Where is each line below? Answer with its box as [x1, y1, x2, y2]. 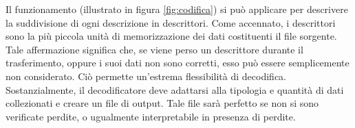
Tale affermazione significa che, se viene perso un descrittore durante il [6, 42, 303, 56]
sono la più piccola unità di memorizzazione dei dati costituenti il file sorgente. [6, 29, 337, 43]
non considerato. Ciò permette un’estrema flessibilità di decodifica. [6, 68, 286, 83]
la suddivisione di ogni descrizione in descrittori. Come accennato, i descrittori [6, 15, 336, 29]
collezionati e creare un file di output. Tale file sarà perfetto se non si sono [6, 96, 319, 110]
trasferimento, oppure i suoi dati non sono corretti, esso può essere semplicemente [6, 55, 349, 70]
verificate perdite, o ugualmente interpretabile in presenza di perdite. [6, 109, 296, 123]
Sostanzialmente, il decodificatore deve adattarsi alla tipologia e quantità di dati [6, 82, 344, 97]
